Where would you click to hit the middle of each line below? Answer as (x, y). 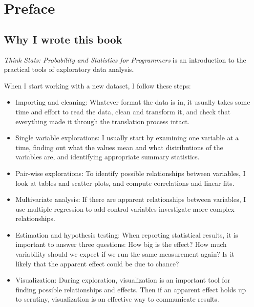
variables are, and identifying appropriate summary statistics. (107, 157)
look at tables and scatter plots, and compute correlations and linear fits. (125, 183)
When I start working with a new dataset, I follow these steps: (97, 85)
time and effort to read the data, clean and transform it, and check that (123, 111)
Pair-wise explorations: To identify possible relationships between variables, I (130, 173)
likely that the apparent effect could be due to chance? (97, 263)
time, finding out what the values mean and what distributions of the (119, 147)
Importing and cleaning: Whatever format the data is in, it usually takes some (133, 102)
